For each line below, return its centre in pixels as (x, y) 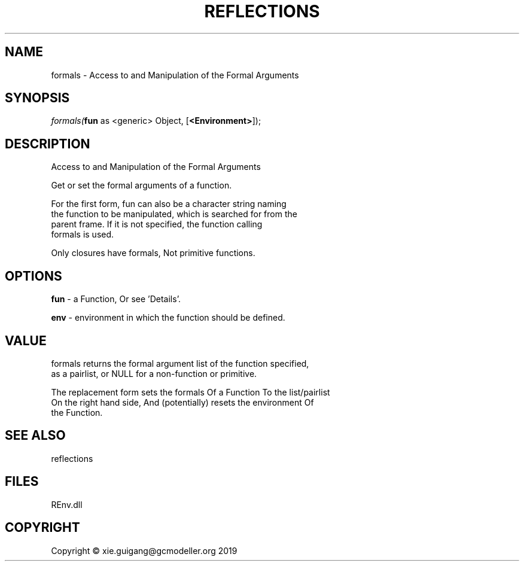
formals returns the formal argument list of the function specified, (180, 363)
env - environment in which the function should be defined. (168, 318)
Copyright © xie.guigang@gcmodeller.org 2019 (144, 550)
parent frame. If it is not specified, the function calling (157, 224)
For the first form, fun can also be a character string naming (169, 204)
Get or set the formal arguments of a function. (141, 185)
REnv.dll (67, 504)
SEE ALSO (35, 436)
